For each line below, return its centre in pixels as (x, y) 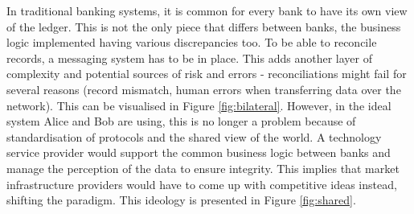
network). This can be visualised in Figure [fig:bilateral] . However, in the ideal (199, 105)
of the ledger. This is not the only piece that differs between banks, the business (204, 26)
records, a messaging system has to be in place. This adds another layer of (189, 58)
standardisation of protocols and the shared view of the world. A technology (194, 136)
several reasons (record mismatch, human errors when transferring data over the (204, 89)
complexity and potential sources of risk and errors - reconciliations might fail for (207, 74)
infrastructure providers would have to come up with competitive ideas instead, (202, 184)
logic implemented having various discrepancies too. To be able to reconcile (192, 42)
